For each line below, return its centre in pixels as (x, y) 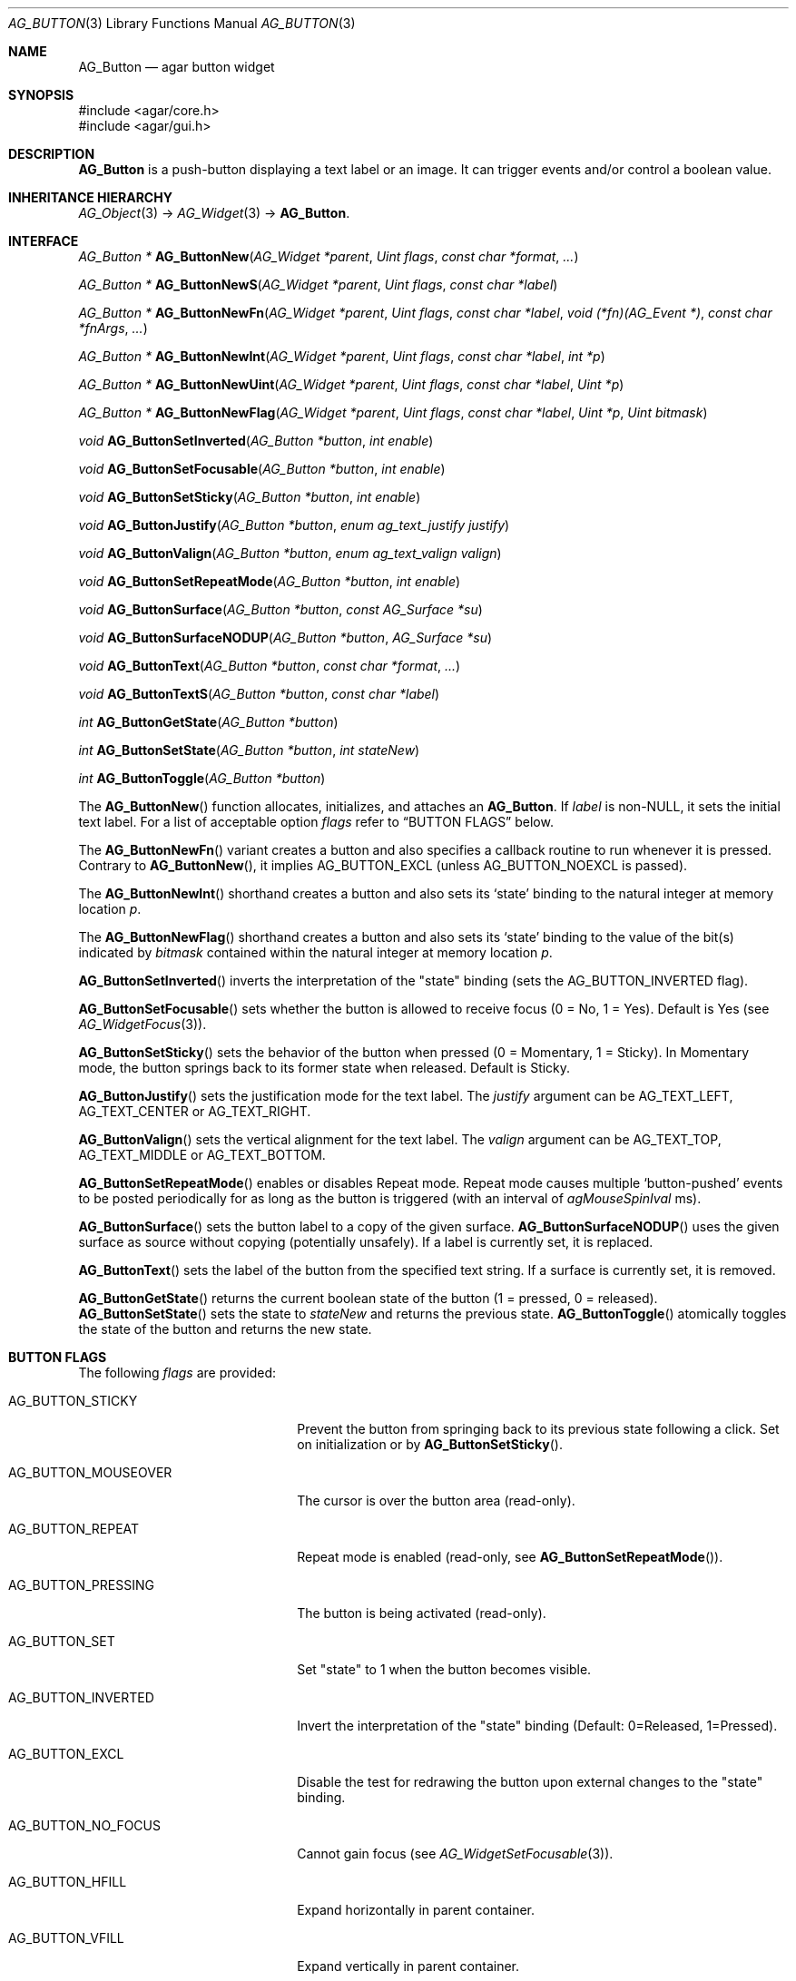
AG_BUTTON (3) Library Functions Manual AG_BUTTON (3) (182, 23)
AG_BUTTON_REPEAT (74, 1529)
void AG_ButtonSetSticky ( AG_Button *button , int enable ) (250, 497)
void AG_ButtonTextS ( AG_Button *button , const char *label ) (259, 694)
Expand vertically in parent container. (408, 1966)
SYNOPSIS (41, 95)
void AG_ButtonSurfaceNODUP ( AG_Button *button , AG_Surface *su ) (285, 637)
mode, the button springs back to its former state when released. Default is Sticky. (324, 1068)
